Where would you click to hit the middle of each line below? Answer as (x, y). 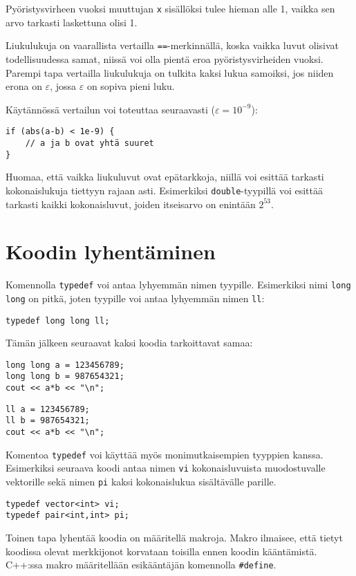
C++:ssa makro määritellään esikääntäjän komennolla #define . (141, 565)
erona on (24, 86)
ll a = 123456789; (48, 409)
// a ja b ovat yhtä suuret (90, 143)
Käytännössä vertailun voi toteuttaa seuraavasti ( (110, 109)
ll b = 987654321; (48, 421)
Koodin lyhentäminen (111, 251)
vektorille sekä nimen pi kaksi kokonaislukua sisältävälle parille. (141, 482)
